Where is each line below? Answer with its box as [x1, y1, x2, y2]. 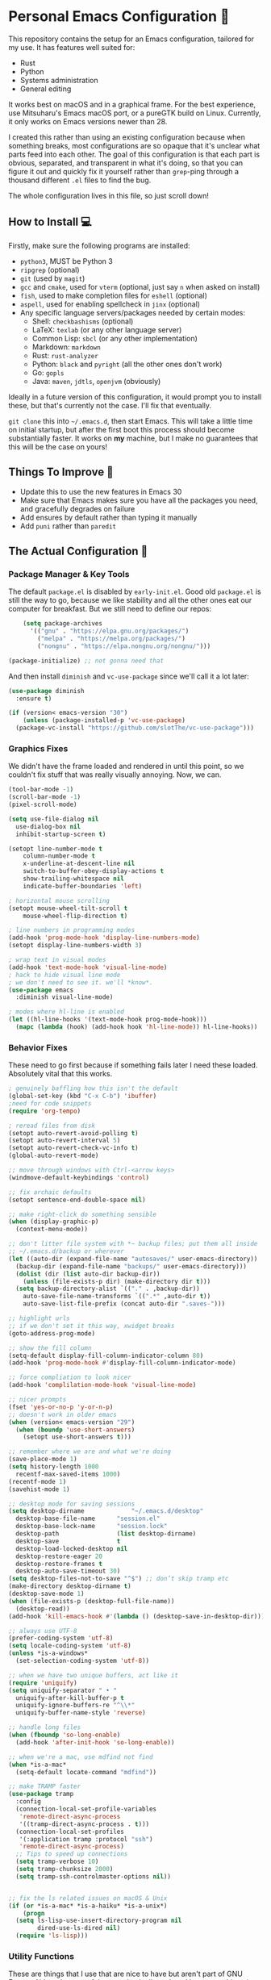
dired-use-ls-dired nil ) [37, 1924, 121, 1932]
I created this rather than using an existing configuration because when [8, 132, 246, 142]
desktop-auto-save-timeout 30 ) [15, 1567, 121, 1576]
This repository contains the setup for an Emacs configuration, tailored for [8, 34, 255, 44]
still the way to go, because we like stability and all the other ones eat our [8, 595, 252, 605]
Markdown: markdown [31, 342, 101, 352]
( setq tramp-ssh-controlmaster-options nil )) [15, 1872, 172, 1881]
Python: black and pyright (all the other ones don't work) [31, 359, 223, 369]
